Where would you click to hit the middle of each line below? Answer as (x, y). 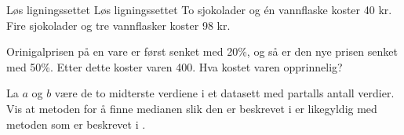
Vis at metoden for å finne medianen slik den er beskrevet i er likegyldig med (192, 108)
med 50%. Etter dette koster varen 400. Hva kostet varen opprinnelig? (175, 66)
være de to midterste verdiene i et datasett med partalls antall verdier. (224, 93)
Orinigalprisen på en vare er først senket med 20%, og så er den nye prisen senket (202, 51)
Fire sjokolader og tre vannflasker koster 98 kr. (118, 25)
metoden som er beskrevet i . (76, 124)
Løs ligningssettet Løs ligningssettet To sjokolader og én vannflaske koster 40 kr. (199, 9)
